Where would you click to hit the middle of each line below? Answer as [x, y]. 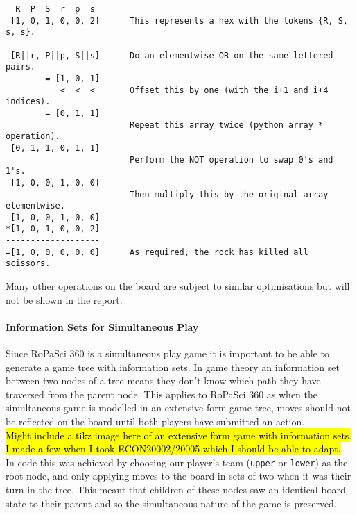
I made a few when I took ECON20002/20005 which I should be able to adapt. [173, 449]
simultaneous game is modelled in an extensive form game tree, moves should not [178, 408]
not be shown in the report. [64, 299]
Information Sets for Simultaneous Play [102, 326]
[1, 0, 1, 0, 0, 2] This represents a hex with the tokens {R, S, [179, 21]
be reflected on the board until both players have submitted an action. [155, 422]
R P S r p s [55, 9]
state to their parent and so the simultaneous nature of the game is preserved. [171, 503]
